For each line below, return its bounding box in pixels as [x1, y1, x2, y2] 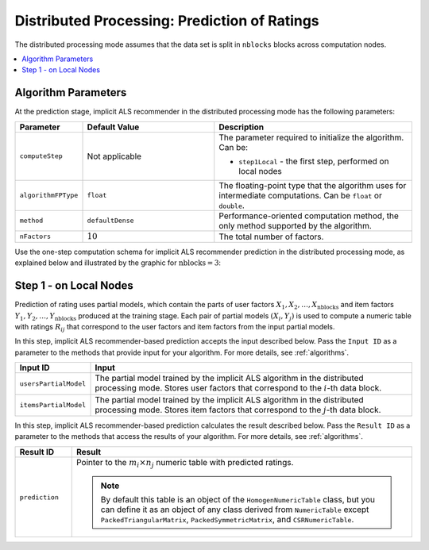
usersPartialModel [19, 379, 87, 388]
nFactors [19, 233, 52, 241]
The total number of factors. [218, 231, 324, 242]
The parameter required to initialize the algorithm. [218, 132, 404, 143]
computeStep [19, 152, 63, 160]
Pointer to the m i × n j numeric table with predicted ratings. [75, 456, 294, 470]
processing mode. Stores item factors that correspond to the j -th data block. [95, 404, 381, 415]
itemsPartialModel [19, 401, 87, 410]
